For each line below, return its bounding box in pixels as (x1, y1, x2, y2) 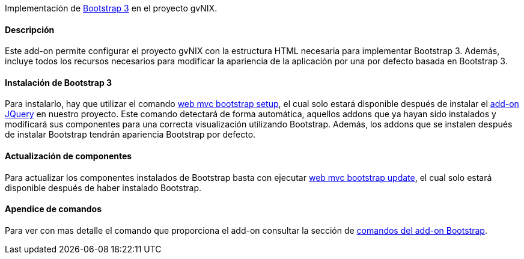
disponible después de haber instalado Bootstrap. (5, 182, 202, 193)
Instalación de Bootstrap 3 (5, 77, 112, 88)
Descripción (5, 24, 55, 35)
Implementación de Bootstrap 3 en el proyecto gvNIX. (5, 3, 218, 13)
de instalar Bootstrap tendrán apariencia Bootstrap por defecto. (5, 129, 256, 140)
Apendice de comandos (5, 204, 102, 215)
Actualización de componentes (5, 151, 132, 162)
